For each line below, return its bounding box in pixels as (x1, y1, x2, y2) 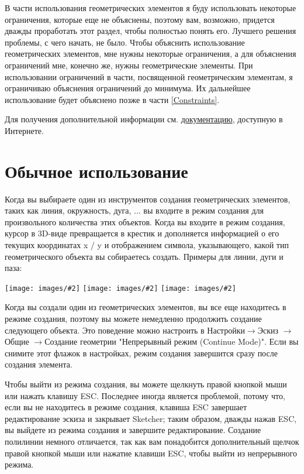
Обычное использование (5, 159, 188, 183)
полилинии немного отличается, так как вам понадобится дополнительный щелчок (5, 435, 299, 447)
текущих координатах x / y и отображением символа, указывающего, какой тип (5, 239, 289, 251)
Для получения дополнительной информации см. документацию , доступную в (5, 113, 283, 125)
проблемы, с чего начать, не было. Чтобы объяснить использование (5, 36, 245, 48)
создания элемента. (5, 358, 72, 370)
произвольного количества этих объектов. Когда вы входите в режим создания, (5, 215, 285, 228)
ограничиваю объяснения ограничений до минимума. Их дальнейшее (5, 82, 251, 94)
